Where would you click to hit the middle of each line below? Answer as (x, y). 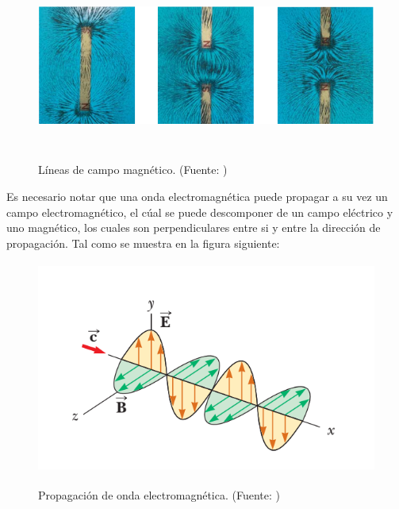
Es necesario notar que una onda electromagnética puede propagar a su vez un (197, 197)
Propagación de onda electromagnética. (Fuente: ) (159, 494)
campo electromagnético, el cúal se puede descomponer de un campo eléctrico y (200, 212)
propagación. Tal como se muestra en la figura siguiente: (143, 243)
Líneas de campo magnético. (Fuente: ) (133, 170)
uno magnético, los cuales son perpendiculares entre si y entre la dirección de (194, 228)
